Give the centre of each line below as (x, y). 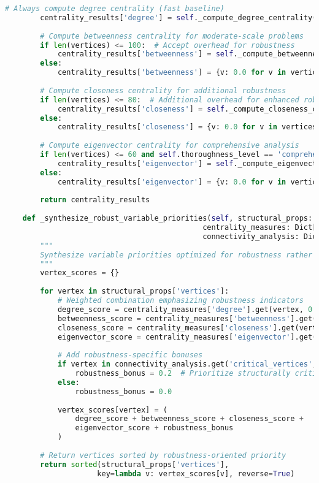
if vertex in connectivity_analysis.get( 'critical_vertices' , (187, 364)
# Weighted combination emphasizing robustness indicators (180, 300)
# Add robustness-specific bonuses (130, 355)
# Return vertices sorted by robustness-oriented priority (163, 455)
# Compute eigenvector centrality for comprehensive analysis (170, 146)
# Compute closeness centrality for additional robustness (163, 90)
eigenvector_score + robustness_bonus (154, 428)
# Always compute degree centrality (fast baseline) (115, 9)
